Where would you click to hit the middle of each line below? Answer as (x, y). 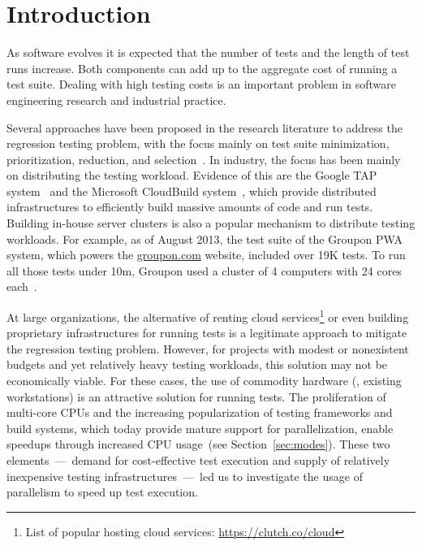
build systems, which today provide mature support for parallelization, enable (200, 428)
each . (22, 286)
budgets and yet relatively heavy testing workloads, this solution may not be (197, 364)
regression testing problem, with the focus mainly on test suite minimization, (198, 143)
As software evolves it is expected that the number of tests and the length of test (208, 52)
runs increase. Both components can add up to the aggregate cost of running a (202, 68)
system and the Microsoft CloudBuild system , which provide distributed (192, 191)
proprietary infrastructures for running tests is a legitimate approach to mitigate (207, 333)
